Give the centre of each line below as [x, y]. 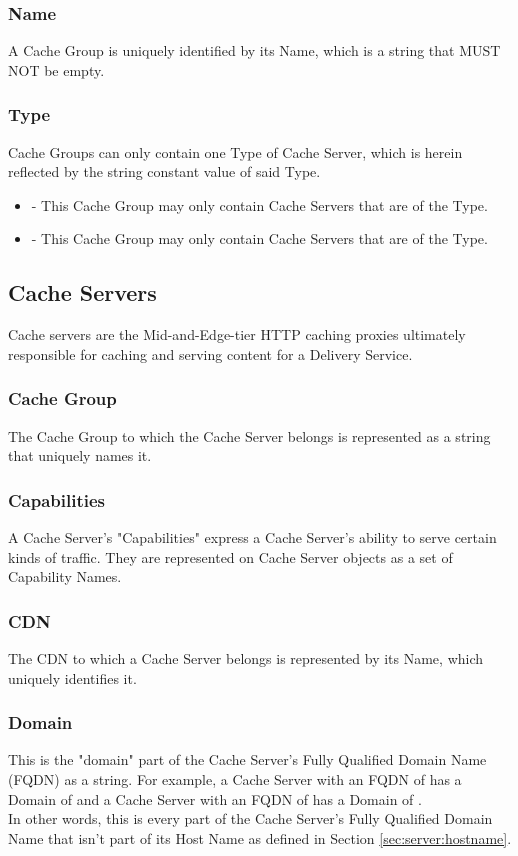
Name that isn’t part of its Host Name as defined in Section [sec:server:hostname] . [260, 837]
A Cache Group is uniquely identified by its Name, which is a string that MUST [254, 50]
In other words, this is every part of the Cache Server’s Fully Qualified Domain [250, 818]
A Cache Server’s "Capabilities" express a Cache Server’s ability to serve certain [252, 537]
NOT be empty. [56, 69]
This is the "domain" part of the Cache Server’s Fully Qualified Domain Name [247, 759]
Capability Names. [65, 576]
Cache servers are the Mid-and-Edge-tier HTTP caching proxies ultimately [237, 334]
